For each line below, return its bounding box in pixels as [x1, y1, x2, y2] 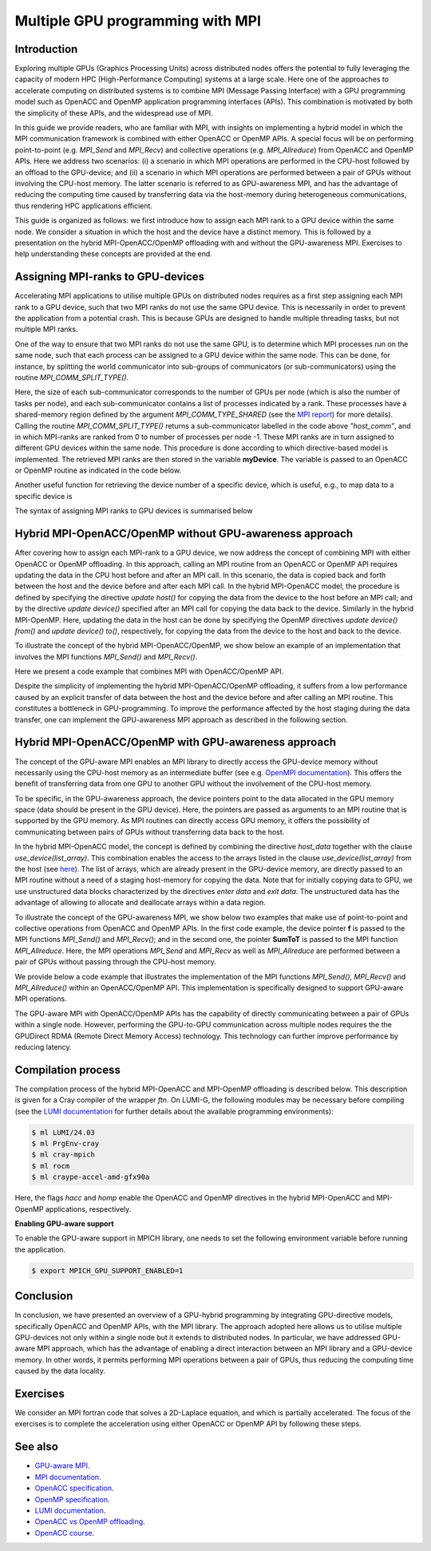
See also [14, 1440, 59, 1454]
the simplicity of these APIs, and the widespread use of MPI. [14, 108, 213, 117]
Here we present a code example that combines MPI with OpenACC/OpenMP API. [14, 667, 284, 676]
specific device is [14, 491, 73, 501]
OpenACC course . [34, 1528, 95, 1537]
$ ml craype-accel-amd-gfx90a [31, 1173, 150, 1181]
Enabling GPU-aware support [14, 1218, 115, 1229]
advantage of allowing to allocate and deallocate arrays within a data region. [14, 898, 267, 908]
